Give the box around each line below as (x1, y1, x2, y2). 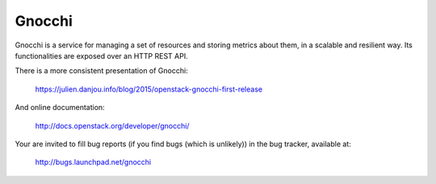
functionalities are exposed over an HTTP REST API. (15, 51, 189, 60)
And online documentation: (15, 103, 105, 112)
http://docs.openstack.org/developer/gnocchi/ (35, 121, 190, 130)
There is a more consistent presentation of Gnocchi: (15, 66, 189, 76)
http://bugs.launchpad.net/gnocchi (35, 157, 152, 167)
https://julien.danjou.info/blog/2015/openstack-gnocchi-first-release (35, 84, 262, 94)
